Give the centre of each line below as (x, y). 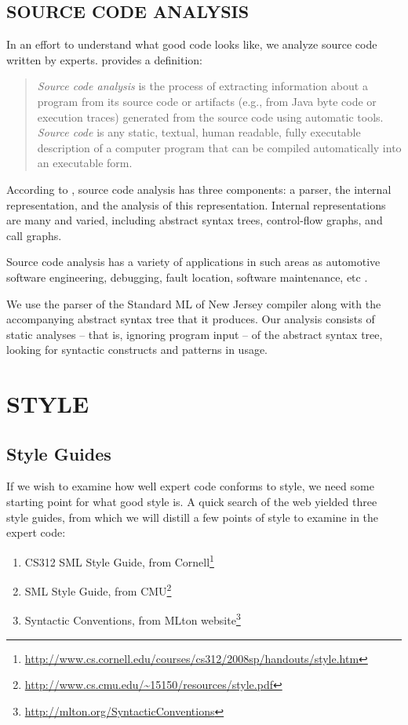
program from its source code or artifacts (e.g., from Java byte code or (207, 101)
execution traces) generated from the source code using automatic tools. (210, 117)
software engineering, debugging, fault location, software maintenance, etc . (187, 277)
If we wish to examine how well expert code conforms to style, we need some (190, 486)
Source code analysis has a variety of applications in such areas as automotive (193, 262)
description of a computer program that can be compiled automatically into (219, 147)
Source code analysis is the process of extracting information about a (202, 86)
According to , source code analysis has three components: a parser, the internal (199, 189)
